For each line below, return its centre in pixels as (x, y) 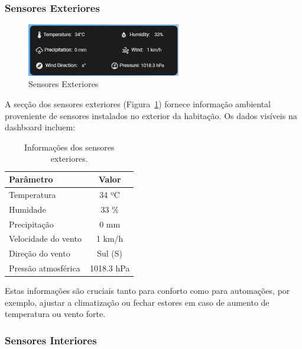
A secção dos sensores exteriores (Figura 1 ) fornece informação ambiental (138, 104)
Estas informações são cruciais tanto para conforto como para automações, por (147, 291)
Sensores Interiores (51, 340)
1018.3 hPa (110, 268)
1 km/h (110, 238)
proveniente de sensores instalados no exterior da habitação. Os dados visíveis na (151, 115)
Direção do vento (40, 253)
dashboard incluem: (40, 127)
